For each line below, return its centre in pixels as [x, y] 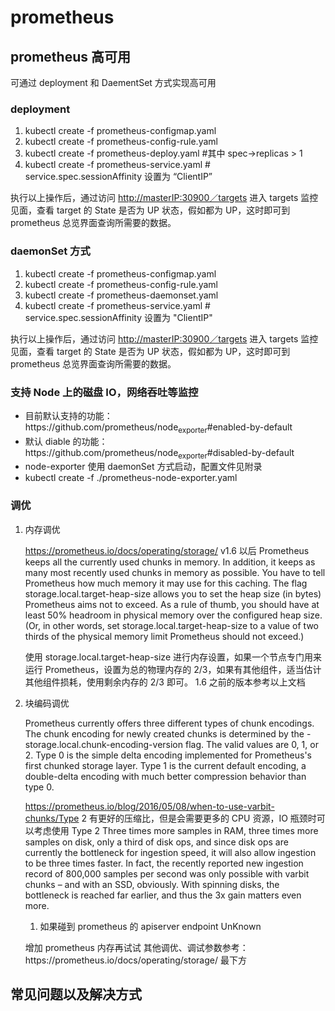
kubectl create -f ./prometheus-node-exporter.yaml [131, 478]
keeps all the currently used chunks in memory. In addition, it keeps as [170, 562]
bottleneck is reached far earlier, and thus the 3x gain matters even [163, 895]
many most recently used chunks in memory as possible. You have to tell [175, 572]
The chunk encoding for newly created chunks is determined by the [164, 733]
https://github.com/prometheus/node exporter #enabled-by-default [158, 428]
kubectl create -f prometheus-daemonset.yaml [121, 295]
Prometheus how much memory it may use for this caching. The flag [166, 583]
